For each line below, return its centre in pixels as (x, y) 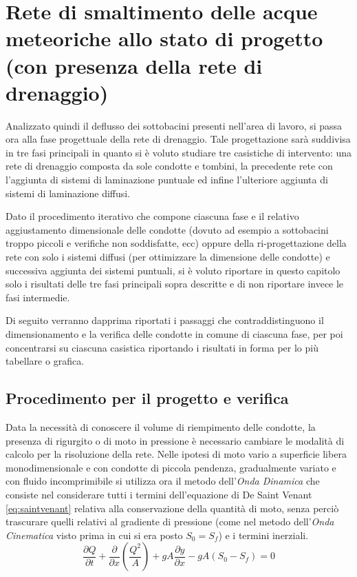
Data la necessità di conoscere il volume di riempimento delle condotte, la (161, 426)
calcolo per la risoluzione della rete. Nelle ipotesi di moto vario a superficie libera (176, 454)
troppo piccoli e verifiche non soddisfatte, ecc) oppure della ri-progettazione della (176, 243)
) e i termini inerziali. (263, 535)
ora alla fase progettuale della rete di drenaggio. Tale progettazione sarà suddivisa (178, 139)
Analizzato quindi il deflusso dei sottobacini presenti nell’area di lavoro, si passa (174, 125)
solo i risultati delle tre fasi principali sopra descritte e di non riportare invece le (175, 284)
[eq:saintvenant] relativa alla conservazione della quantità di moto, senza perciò (172, 508)
